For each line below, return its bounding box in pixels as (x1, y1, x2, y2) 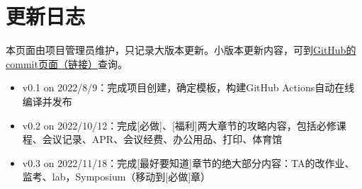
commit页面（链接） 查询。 (6, 56, 128, 71)
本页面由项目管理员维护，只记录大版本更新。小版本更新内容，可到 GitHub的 (6, 42, 356, 57)
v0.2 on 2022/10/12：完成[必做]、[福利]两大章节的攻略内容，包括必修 (22, 118, 336, 132)
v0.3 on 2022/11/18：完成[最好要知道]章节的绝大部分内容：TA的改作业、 (22, 155, 355, 170)
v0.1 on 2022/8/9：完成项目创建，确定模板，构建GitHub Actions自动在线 (22, 80, 355, 95)
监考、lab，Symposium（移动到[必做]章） (22, 169, 211, 184)
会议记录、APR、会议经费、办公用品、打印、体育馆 (42, 132, 283, 147)
